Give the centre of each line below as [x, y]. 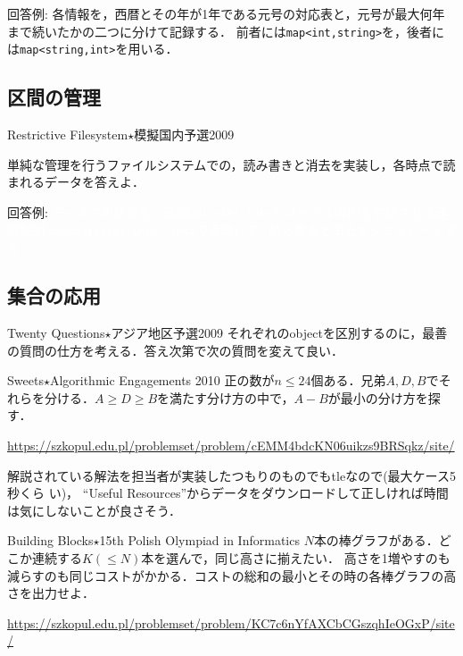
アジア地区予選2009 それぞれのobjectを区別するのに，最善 [279, 332]
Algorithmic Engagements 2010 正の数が [162, 380]
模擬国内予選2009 [184, 135]
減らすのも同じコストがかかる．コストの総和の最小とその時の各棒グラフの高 [232, 575]
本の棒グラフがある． [376, 540]
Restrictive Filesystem [68, 135]
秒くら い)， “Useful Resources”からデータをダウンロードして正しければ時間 [228, 493]
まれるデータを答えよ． [76, 182]
